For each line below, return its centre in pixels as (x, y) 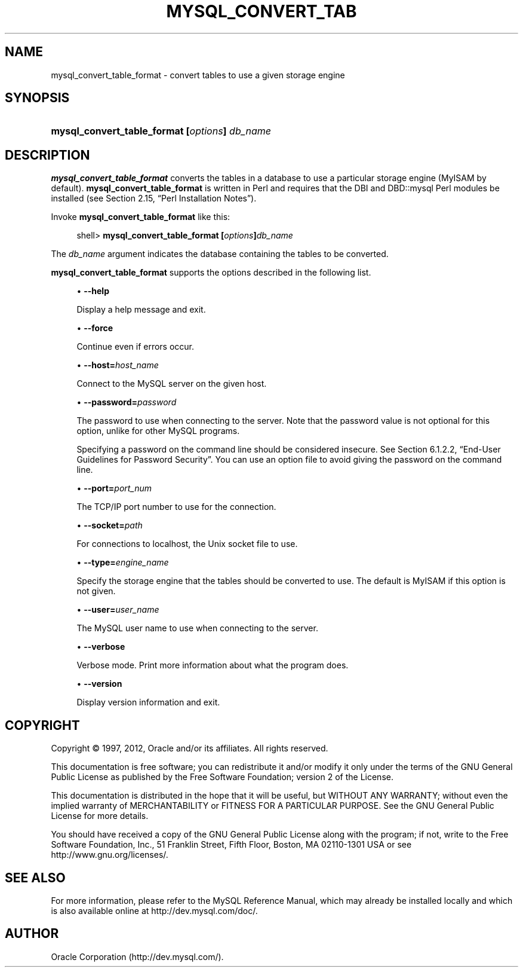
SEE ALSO (35, 878)
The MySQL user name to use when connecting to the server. (197, 628)
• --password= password (127, 402)
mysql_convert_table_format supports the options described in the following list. (211, 273)
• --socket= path (110, 525)
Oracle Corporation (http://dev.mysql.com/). (137, 956)
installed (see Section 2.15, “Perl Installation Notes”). (154, 198)
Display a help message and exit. (141, 310)
